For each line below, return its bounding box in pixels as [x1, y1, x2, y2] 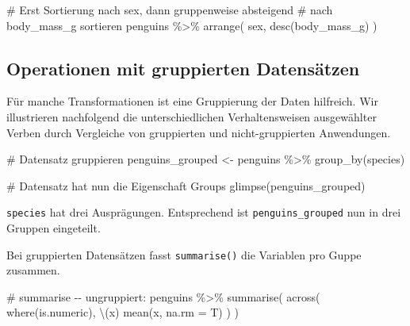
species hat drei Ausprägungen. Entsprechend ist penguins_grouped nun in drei [6, 204, 401, 221]
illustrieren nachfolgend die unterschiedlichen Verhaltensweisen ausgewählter [6, 108, 377, 125]
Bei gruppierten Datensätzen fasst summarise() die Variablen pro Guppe [6, 246, 362, 263]
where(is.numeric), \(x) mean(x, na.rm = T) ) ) [6, 304, 239, 320]
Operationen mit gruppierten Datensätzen [6, 56, 360, 80]
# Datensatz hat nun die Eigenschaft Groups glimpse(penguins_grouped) [6, 177, 366, 194]
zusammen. [6, 262, 60, 278]
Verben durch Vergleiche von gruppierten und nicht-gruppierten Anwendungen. [6, 124, 391, 140]
